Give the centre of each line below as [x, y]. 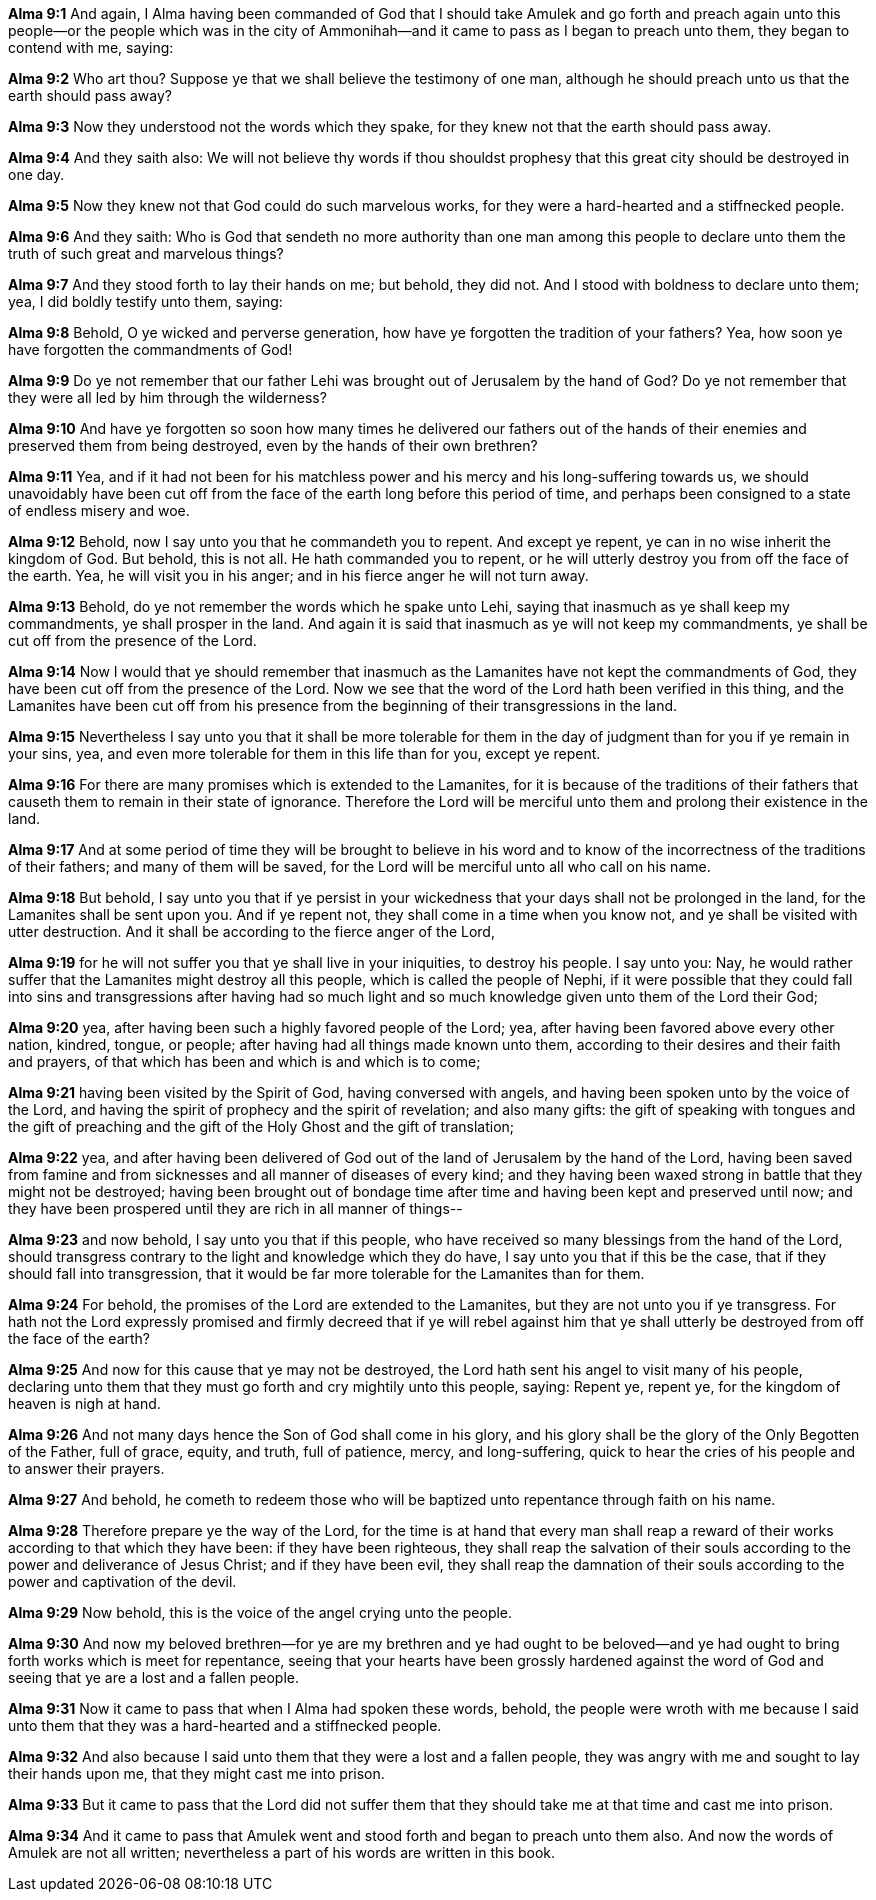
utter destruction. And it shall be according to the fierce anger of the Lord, [251, 931]
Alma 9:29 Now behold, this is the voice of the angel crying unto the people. [260, 1612]
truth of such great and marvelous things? [146, 253]
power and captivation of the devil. [122, 1581]
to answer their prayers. [86, 1468]
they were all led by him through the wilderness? [167, 397]
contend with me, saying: [91, 47]
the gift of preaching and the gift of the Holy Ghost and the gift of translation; [261, 1126]
